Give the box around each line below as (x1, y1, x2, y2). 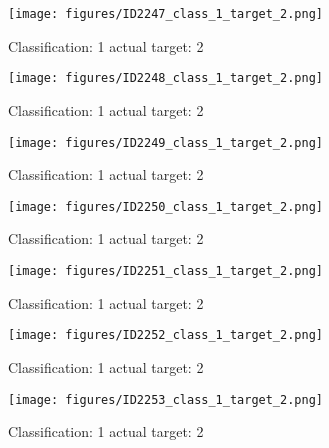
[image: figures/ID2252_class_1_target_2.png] (8, 328, 323, 343)
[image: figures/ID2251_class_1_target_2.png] (8, 264, 323, 278)
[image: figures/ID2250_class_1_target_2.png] (8, 199, 323, 214)
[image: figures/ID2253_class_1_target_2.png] (8, 392, 323, 407)
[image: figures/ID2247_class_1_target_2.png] (8, 7, 323, 21)
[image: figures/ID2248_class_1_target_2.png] (8, 71, 323, 86)
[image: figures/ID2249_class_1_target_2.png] (8, 135, 323, 150)
